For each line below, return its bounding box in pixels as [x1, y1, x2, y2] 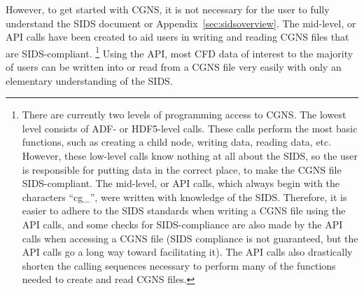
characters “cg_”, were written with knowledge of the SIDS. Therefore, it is [22, 189, 347, 204]
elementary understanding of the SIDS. [6, 73, 173, 88]
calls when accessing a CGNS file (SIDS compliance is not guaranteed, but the [22, 230, 358, 245]
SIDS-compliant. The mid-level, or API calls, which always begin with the [22, 176, 340, 191]
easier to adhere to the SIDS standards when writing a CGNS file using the [22, 203, 346, 218]
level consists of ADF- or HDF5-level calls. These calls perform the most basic [22, 120, 358, 135]
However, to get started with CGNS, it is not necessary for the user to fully [6, 2, 330, 16]
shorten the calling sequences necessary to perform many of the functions [22, 258, 336, 272]
